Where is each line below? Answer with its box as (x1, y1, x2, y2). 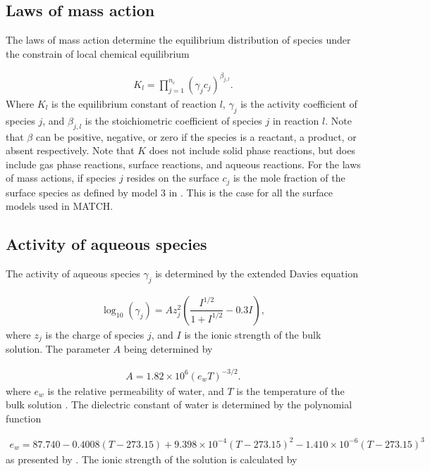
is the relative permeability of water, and (47, 383, 224, 398)
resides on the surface (126, 170, 219, 185)
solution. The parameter (6, 341, 110, 356)
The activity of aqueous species (6, 266, 140, 281)
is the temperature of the (236, 383, 345, 398)
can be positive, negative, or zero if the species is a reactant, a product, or (35, 129, 357, 144)
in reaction (272, 113, 319, 127)
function (6, 410, 42, 425)
